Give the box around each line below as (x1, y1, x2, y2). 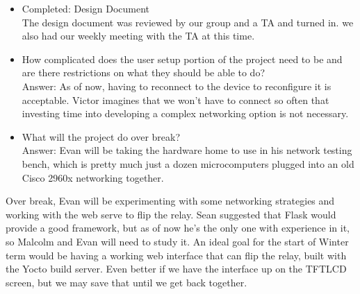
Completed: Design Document (22, 1, 150, 15)
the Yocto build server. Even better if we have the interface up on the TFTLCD (6, 261, 347, 276)
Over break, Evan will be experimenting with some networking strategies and (6, 193, 335, 208)
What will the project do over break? (22, 129, 181, 144)
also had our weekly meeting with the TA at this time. (22, 28, 255, 43)
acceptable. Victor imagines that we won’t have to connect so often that (22, 92, 329, 107)
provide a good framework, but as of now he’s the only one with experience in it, (6, 220, 350, 235)
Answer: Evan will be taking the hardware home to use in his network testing (22, 143, 352, 157)
